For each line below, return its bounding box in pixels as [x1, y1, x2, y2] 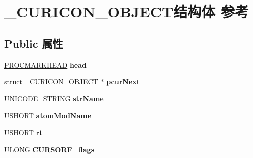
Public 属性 [4, 35, 63, 51]
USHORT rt [4, 127, 43, 137]
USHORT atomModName [4, 110, 92, 121]
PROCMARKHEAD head [4, 59, 87, 70]
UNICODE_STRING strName [4, 93, 104, 103]
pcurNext [106, 76, 140, 87]
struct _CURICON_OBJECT [4, 76, 98, 87]
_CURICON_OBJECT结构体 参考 [4, 1, 249, 22]
